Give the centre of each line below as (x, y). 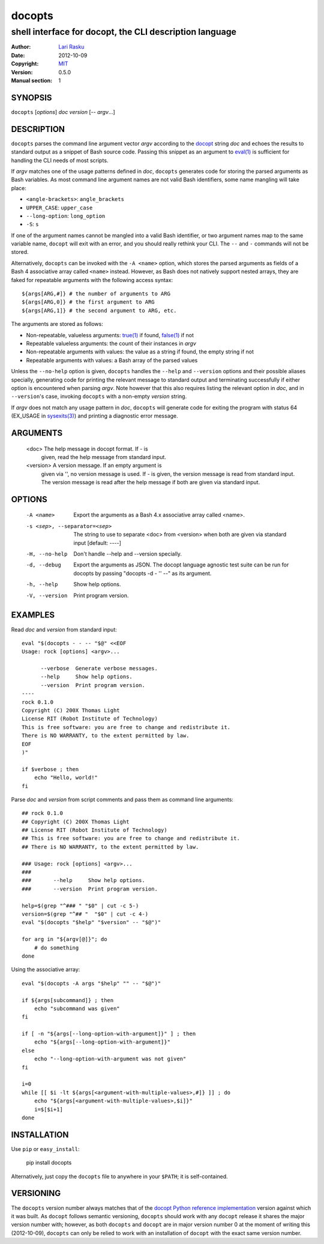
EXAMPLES (33, 615)
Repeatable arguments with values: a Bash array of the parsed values (112, 360)
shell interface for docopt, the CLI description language (124, 32)
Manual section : (32, 80)
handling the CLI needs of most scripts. (60, 160)
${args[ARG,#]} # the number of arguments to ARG (96, 294)
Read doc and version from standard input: (64, 630)
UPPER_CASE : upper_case (59, 208)
